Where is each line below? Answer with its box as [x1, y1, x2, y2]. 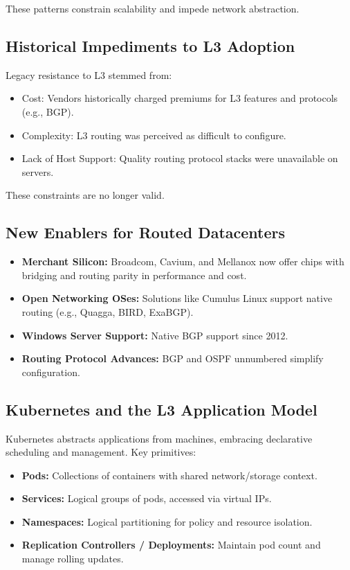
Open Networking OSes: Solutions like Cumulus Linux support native [21, 291, 333, 305]
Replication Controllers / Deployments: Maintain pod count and [21, 537, 321, 552]
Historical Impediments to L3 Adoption [6, 35, 295, 56]
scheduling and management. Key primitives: [6, 445, 196, 459]
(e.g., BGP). [21, 104, 74, 118]
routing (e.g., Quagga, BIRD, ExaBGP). [21, 304, 194, 319]
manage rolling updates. [21, 551, 124, 566]
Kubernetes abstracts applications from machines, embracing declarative [6, 431, 313, 445]
